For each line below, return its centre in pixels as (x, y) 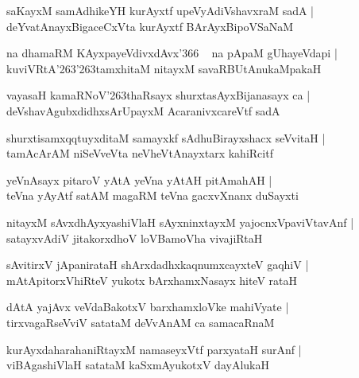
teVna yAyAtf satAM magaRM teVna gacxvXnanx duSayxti (152, 195)
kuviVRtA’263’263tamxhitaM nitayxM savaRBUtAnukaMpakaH (164, 68)
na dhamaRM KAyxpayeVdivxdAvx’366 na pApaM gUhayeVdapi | (172, 53)
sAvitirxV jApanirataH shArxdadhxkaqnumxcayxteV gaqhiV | (158, 265)
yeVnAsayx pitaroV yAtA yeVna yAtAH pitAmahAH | (139, 179)
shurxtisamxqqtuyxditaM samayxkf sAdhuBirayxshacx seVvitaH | (166, 137)
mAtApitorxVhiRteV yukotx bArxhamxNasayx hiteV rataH (152, 280)
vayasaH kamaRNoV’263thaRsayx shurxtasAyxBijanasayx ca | (158, 95)
